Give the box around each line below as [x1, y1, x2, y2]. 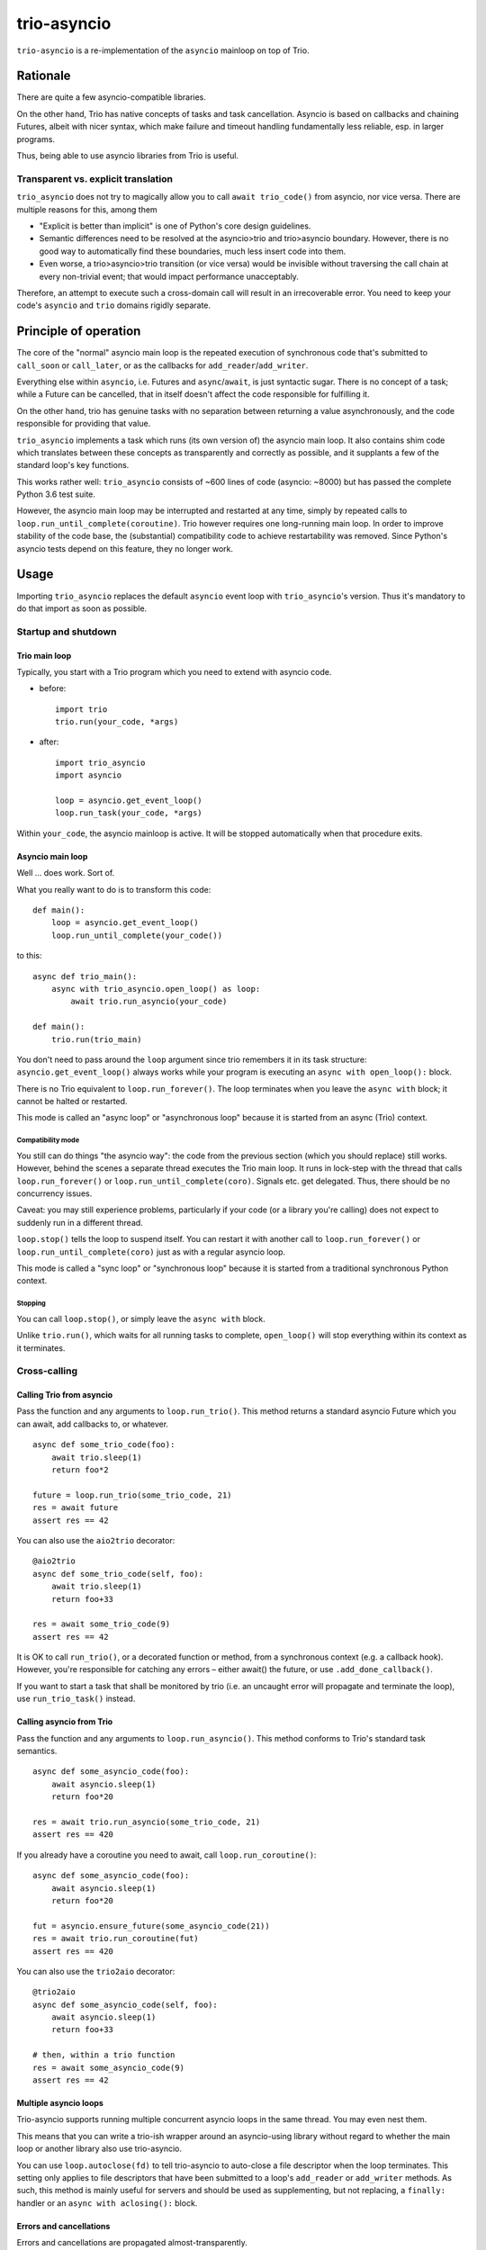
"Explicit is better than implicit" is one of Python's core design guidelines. [39, 220, 311, 231]
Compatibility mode [16, 1136, 80, 1145]
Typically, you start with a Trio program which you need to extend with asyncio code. [16, 666, 332, 677]
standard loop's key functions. [16, 460, 130, 471]
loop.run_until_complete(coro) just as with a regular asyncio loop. [16, 1246, 286, 1257]
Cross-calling [16, 1364, 78, 1377]
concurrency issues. [16, 1188, 93, 1199]
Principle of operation [16, 324, 141, 339]
